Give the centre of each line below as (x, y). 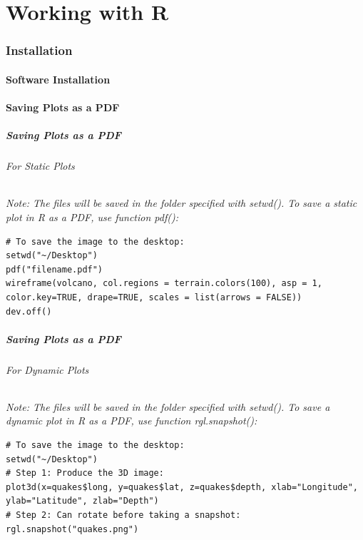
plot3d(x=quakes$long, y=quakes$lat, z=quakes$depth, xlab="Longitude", (182, 487)
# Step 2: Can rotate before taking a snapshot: (123, 515)
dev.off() (29, 311)
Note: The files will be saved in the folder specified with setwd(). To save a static (181, 203)
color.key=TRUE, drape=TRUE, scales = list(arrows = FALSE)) (154, 297)
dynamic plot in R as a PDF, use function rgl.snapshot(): (132, 421)
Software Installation (58, 79)
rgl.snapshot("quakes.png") (72, 529)
